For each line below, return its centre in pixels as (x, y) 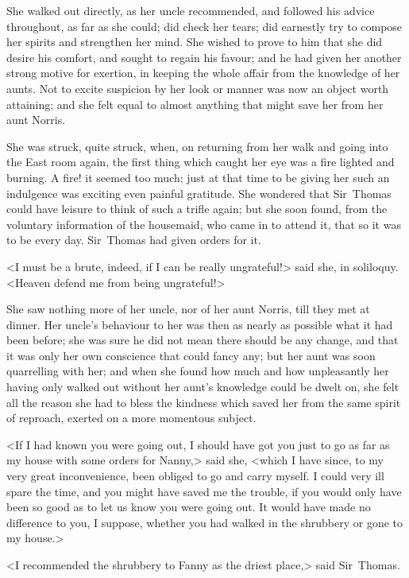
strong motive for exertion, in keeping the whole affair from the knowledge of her (203, 73)
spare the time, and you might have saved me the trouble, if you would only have (204, 491)
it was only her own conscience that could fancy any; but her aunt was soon (191, 355)
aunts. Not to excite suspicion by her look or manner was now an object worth (198, 88)
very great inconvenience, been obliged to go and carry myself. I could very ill (195, 476)
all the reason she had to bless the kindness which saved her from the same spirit (204, 402)
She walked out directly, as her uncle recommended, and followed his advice (191, 10)
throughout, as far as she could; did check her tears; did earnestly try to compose (204, 26)
